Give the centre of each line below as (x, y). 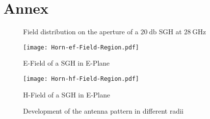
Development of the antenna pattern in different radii (103, 111)
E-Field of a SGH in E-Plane (66, 63)
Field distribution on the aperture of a (81, 32)
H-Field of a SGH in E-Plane (67, 94)
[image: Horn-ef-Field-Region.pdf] (81, 47)
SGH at (170, 32)
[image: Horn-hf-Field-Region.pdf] (81, 79)
